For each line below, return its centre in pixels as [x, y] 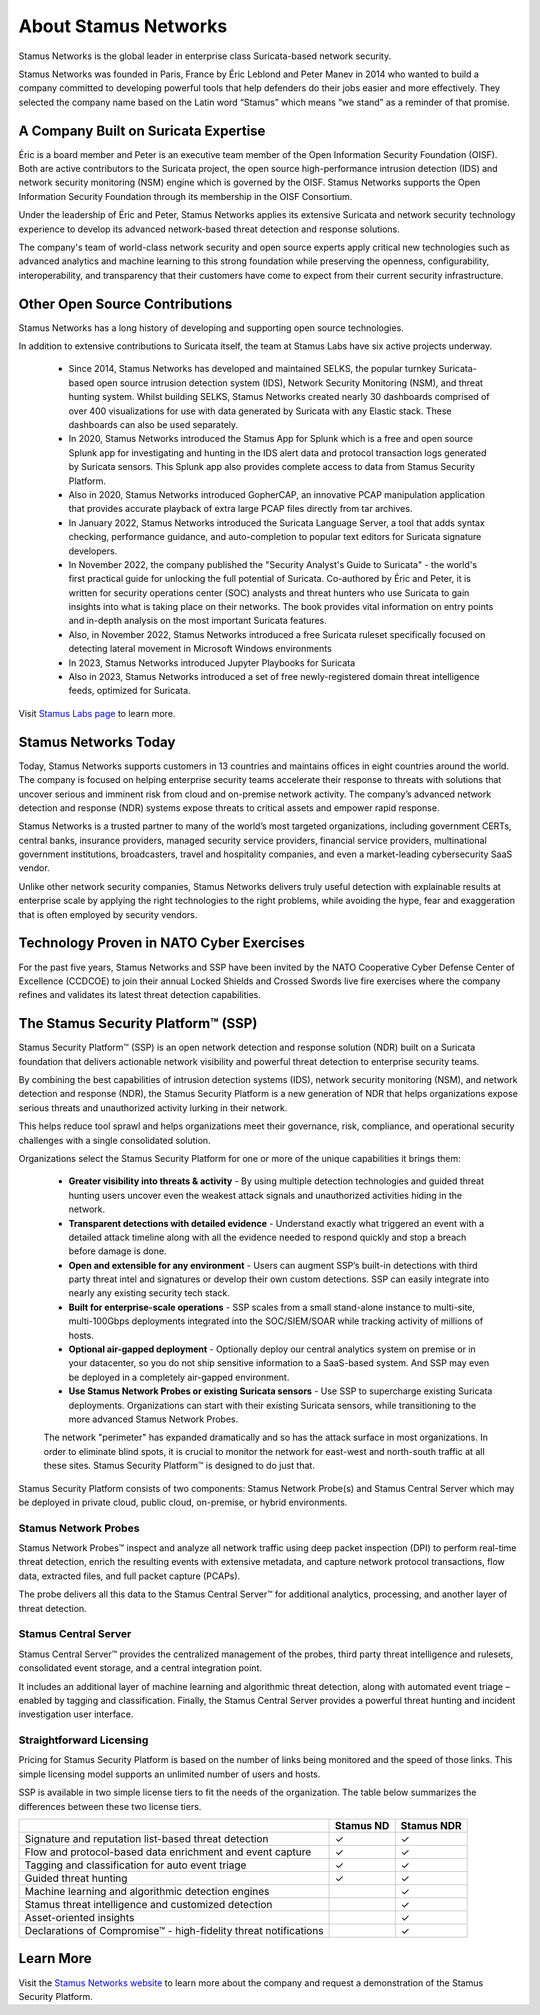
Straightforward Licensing [83, 1740]
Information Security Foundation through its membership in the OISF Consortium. [185, 196]
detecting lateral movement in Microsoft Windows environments [200, 649]
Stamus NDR [431, 1826]
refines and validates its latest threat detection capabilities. [140, 995]
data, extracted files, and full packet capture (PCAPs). [129, 1576]
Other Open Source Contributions [125, 303]
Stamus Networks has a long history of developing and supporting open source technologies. [211, 327]
